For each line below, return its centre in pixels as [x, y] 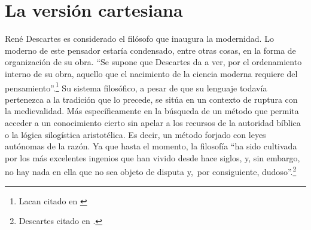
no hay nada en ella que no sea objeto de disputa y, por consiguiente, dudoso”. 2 [151, 171]
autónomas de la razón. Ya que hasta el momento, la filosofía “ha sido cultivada [151, 146]
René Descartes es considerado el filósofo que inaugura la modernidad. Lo [139, 39]
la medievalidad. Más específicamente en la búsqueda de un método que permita [152, 111]
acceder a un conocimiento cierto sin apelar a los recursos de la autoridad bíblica [153, 122]
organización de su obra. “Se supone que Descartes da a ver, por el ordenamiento [153, 62]
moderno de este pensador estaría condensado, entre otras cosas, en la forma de [150, 50]
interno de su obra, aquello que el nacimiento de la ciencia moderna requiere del [151, 73]
